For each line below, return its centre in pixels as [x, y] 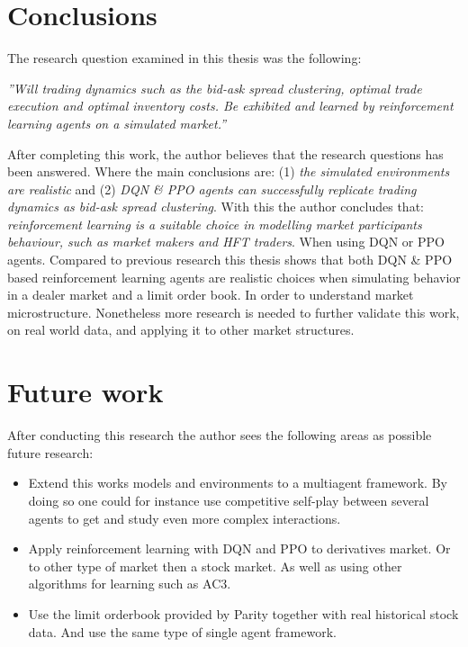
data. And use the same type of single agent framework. [182, 631]
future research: [50, 452]
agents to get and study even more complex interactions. [184, 518]
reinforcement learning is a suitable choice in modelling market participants [215, 224]
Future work [85, 392]
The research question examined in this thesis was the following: [184, 58]
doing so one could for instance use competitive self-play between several [229, 500]
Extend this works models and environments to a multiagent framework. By [238, 483]
